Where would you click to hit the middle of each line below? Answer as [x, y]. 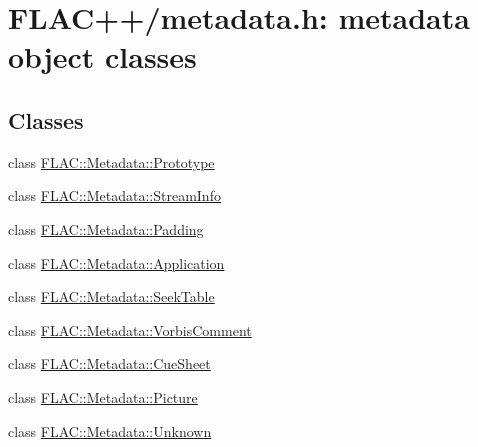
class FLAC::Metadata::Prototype [111, 161]
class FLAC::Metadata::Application [116, 262]
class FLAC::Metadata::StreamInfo [114, 195]
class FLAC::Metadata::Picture [103, 396]
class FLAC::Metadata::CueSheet [109, 363]
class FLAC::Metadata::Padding [106, 228]
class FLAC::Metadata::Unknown [110, 430]
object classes [102, 56]
